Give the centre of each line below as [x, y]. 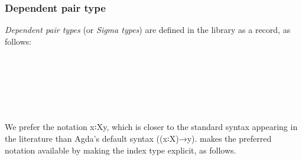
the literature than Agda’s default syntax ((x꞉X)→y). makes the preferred [138, 138]
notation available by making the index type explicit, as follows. [121, 150]
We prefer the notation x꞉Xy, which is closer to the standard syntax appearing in [151, 127]
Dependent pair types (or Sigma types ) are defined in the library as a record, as [148, 30]
